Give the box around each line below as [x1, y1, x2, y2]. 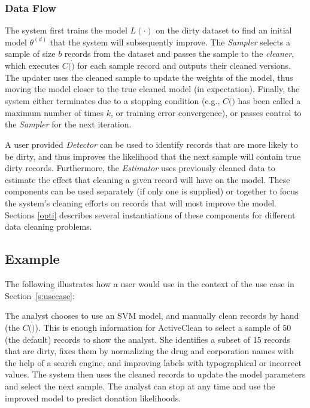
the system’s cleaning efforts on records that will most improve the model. [5, 196, 277, 209]
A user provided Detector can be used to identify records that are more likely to [5, 138, 298, 150]
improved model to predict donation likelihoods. [5, 391, 181, 404]
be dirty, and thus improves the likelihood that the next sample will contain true [5, 150, 301, 162]
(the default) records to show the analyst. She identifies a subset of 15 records [5, 333, 291, 345]
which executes [5, 59, 60, 72]
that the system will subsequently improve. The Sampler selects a [50, 35, 291, 48]
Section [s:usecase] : [5, 289, 75, 302]
